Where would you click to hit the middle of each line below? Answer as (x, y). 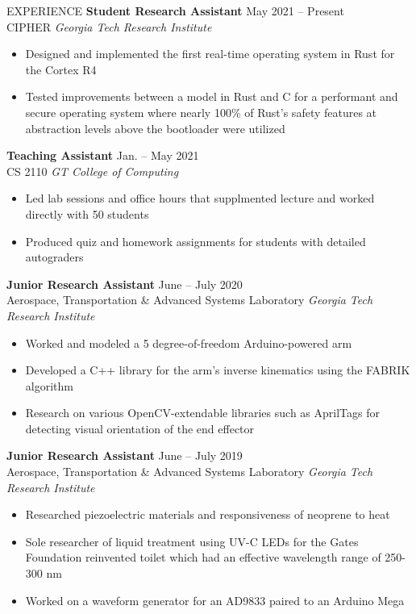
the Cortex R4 (61, 69)
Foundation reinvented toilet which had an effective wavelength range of (203, 557)
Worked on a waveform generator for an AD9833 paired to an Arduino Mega (215, 600)
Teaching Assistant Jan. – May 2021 (103, 155)
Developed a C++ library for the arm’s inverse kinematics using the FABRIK (218, 370)
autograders (54, 257)
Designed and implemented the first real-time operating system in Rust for (210, 54)
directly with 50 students (87, 213)
